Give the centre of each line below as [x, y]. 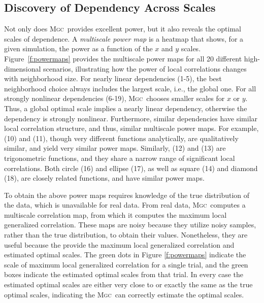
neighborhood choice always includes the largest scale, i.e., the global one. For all [130, 88]
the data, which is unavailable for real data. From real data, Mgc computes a [125, 205]
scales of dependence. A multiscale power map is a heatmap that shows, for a [124, 38]
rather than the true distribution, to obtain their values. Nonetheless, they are [126, 235]
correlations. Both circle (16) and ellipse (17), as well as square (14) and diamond [131, 168]
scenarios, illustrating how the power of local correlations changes [145, 68]
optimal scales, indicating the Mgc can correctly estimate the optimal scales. [124, 294]
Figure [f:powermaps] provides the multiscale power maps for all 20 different [123, 58]
